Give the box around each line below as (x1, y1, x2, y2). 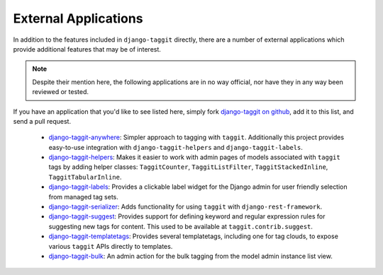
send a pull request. (13, 117, 71, 125)
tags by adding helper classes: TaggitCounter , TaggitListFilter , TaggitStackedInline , (48, 163, 328, 171)
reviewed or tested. (32, 88, 89, 96)
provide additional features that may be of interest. (13, 45, 161, 53)
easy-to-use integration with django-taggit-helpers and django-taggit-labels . (48, 143, 303, 151)
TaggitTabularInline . (48, 172, 122, 181)
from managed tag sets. (48, 192, 118, 201)
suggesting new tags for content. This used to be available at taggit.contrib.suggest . (48, 222, 313, 230)
